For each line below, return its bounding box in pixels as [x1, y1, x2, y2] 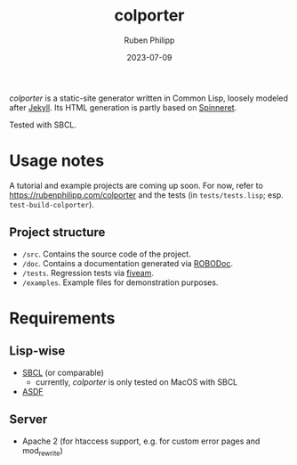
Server [9, 412, 48, 428]
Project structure [9, 224, 106, 241]
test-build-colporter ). [9, 199, 95, 209]
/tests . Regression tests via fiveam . [21, 267, 154, 278]
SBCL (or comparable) [21, 367, 105, 378]
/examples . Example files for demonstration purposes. [21, 277, 219, 288]
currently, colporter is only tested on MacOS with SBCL [35, 376, 238, 387]
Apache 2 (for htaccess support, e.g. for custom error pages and [21, 436, 261, 446]
